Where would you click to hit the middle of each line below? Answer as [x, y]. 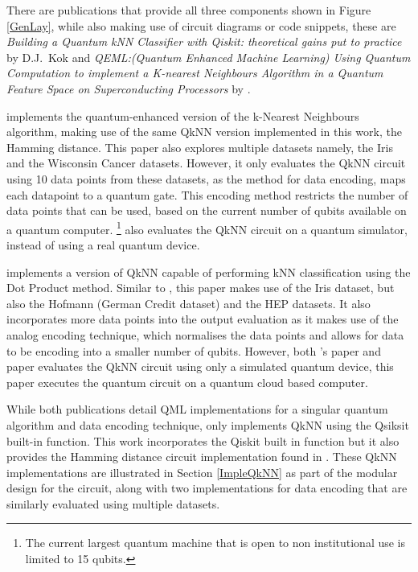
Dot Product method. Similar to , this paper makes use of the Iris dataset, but [201, 288]
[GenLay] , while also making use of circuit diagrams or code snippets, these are [201, 25]
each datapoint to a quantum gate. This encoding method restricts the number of [207, 194]
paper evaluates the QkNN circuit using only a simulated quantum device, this [200, 366]
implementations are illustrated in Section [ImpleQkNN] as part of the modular [202, 472]
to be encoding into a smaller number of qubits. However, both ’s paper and [194, 350]
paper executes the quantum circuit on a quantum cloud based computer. [187, 382]
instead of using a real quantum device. [103, 244]
